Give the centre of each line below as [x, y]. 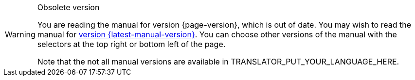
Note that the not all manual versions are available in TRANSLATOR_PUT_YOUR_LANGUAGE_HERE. [218, 62]
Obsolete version [68, 7]
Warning [20, 34]
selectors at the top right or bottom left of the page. [131, 44]
